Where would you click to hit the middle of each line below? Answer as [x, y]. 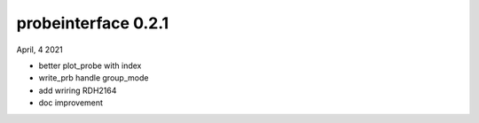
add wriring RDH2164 [78, 90]
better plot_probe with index [90, 65]
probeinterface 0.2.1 [93, 23]
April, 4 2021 [39, 50]
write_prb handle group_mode [94, 78]
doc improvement [71, 103]
